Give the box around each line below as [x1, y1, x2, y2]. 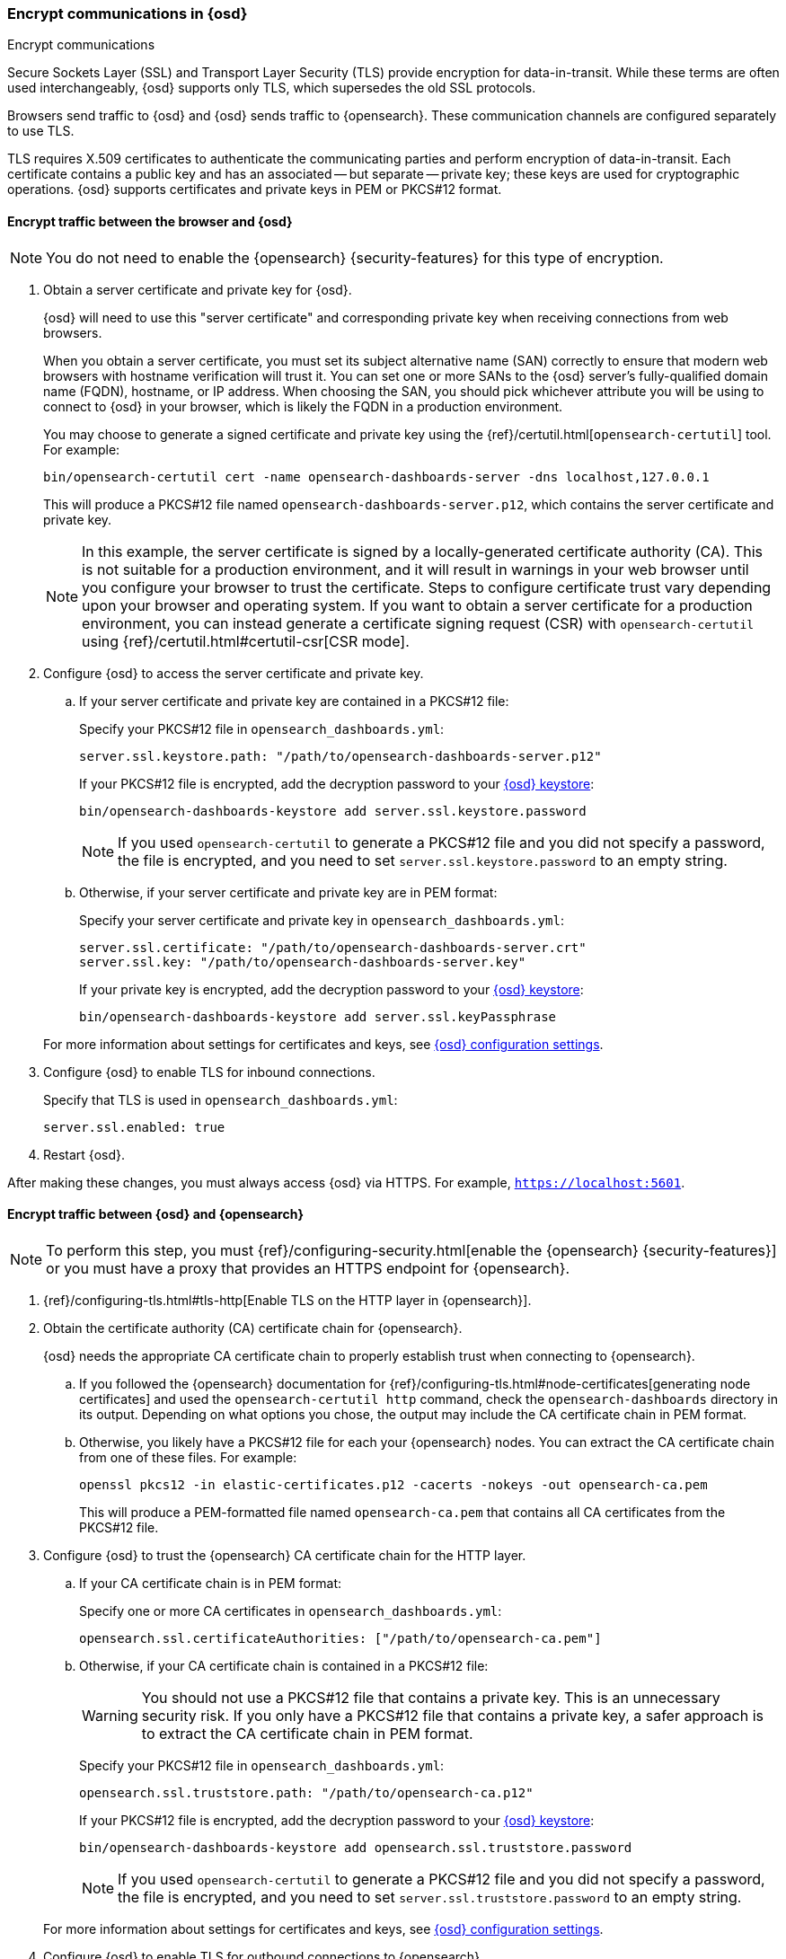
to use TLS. [7, 123, 75, 139]
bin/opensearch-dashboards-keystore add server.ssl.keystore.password [79, 803, 587, 818]
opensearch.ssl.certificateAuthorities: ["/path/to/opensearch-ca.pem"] [79, 1630, 602, 1646]
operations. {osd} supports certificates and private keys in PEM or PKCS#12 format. [7, 181, 502, 198]
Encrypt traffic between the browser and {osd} [7, 213, 293, 229]
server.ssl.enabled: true [43, 1119, 225, 1134]
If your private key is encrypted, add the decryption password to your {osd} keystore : [79, 981, 584, 997]
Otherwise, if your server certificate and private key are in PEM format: [79, 884, 498, 900]
